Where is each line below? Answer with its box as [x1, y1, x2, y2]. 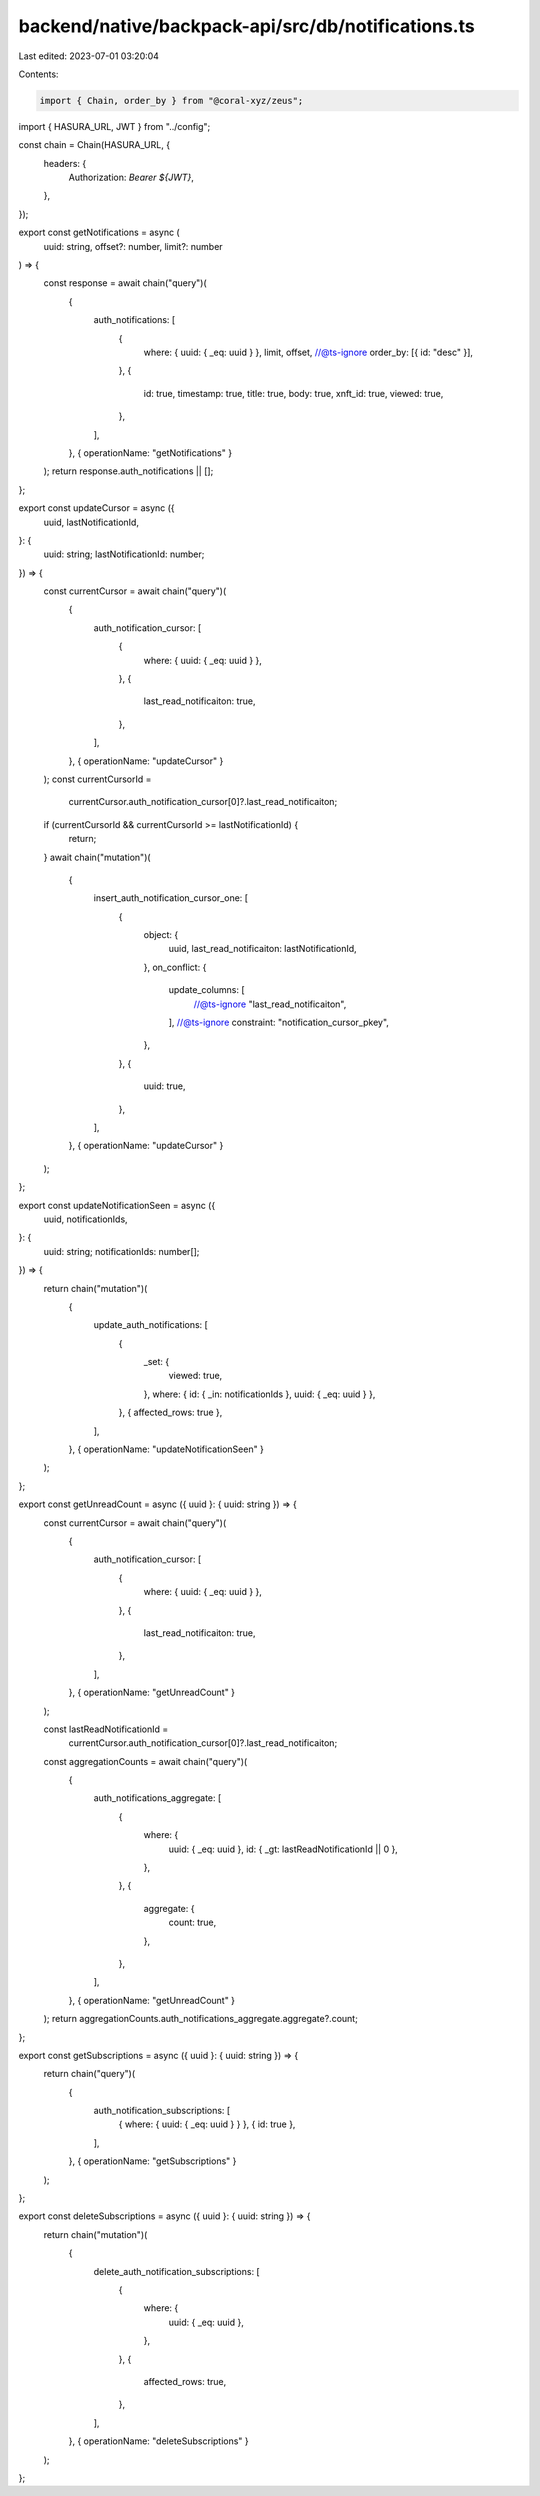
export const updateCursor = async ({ [18, 502, 175, 514]
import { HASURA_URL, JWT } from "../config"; [18, 120, 211, 132]
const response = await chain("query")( [43, 277, 207, 289]
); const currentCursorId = [43, 773, 152, 785]
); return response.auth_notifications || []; [43, 465, 214, 477]
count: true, [168, 1916, 217, 1929]
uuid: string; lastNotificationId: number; [43, 548, 205, 560]
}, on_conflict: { [143, 961, 207, 973]
